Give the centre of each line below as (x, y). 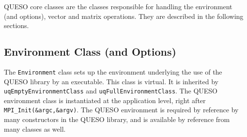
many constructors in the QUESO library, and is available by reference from (117, 119)
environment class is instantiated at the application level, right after (105, 100)
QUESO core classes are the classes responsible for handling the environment (118, 6)
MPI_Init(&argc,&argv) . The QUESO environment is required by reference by (121, 110)
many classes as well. (35, 129)
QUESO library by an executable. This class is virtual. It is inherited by (111, 81)
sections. (16, 25)
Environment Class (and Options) (90, 52)
